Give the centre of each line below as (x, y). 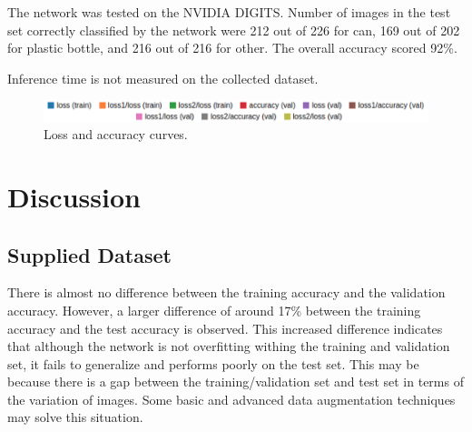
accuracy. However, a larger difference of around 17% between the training (214, 310)
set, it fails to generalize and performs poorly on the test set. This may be (213, 363)
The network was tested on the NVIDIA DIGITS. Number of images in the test (229, 12)
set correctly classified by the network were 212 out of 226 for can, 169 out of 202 (234, 30)
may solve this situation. (75, 417)
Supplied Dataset (89, 254)
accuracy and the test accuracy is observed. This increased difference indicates (225, 328)
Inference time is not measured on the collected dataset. (163, 78)
